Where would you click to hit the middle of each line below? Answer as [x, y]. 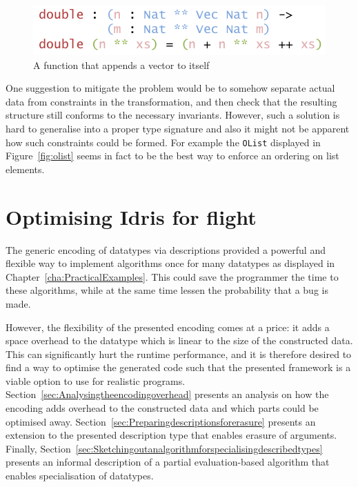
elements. [25, 169]
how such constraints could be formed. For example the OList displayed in [163, 142]
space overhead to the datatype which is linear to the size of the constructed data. [179, 340]
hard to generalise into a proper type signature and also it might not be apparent [178, 128]
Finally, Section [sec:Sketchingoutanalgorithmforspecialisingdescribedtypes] [164, 448]
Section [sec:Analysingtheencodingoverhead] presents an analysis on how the [167, 394]
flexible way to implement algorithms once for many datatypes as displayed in [170, 263]
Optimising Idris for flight [131, 216]
